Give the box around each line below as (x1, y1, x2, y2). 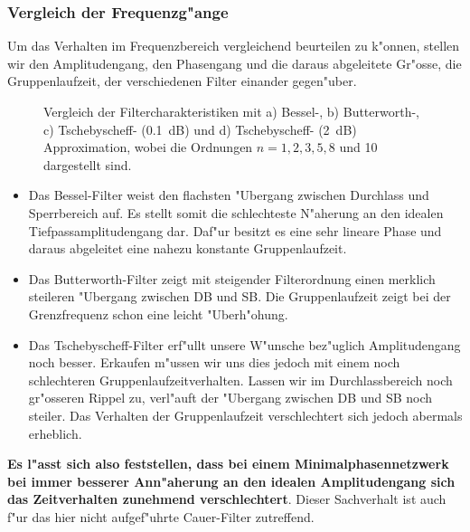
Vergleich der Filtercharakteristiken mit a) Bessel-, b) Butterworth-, (43, 102, 420, 120)
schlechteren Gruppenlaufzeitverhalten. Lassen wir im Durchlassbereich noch (28, 370, 453, 389)
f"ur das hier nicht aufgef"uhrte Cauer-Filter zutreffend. (7, 507, 315, 526)
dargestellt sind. (43, 155, 132, 174)
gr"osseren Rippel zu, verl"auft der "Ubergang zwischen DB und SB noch (28, 388, 433, 407)
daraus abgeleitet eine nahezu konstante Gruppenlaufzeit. (28, 239, 347, 258)
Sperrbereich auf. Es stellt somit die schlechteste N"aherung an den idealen (28, 203, 444, 222)
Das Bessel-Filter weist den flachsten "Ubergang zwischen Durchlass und (28, 185, 429, 204)
